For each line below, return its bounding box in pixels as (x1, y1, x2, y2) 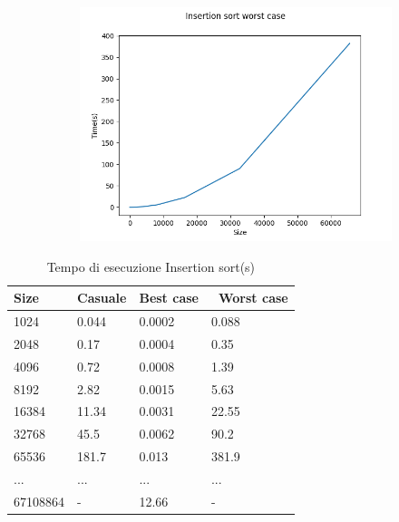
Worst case (219, 288, 288, 307)
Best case (139, 288, 199, 307)
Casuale (77, 288, 127, 307)
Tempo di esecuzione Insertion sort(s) (46, 256, 256, 275)
